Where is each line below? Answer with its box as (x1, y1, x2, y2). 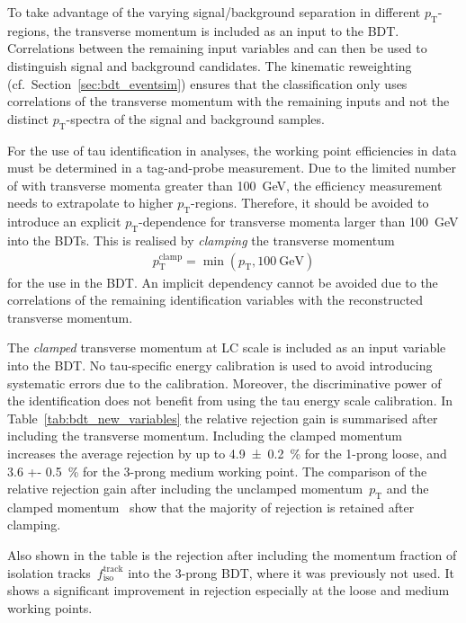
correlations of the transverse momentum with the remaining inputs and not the (7, 92, 450, 111)
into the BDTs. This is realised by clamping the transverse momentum (7, 230, 395, 249)
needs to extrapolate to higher (7, 193, 174, 212)
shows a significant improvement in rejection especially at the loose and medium (7, 581, 450, 600)
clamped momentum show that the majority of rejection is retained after (7, 497, 415, 516)
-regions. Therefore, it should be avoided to (191, 193, 429, 212)
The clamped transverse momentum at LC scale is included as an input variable (7, 338, 446, 357)
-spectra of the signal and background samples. (66, 109, 325, 128)
